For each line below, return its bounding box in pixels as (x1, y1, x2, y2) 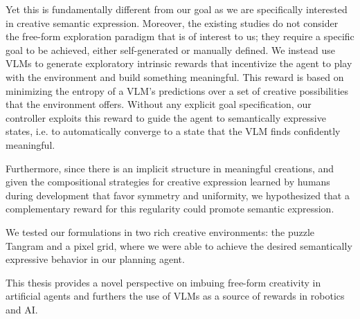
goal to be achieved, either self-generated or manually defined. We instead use (6, 42, 335, 57)
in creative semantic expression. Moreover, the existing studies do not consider (6, 15, 339, 30)
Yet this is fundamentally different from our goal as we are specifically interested (6, 2, 348, 16)
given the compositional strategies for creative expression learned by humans (6, 174, 330, 189)
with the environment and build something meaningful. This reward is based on (6, 69, 344, 84)
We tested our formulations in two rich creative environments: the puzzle (6, 224, 315, 239)
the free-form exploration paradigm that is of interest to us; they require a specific (6, 29, 354, 44)
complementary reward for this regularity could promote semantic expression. (6, 201, 334, 216)
